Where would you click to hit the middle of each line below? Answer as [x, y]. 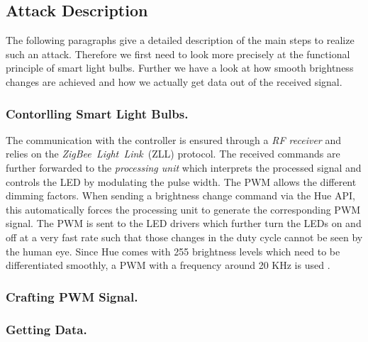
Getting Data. [46, 329]
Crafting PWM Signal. [72, 296]
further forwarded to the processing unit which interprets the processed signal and [184, 167]
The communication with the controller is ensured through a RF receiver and [173, 139]
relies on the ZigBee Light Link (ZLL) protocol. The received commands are [173, 154]
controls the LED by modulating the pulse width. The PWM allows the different [181, 181]
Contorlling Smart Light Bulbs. [97, 113]
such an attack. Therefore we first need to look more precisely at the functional [178, 54]
